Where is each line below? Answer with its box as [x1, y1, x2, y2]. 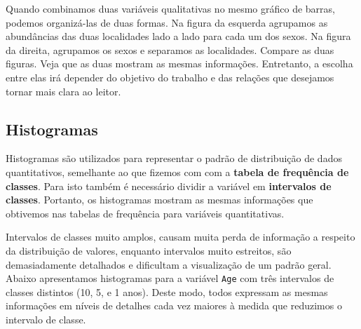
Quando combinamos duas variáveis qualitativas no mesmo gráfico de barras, [6, 1, 335, 15]
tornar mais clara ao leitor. [6, 83, 121, 98]
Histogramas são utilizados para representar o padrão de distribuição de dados [6, 151, 342, 166]
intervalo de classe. [6, 311, 86, 326]
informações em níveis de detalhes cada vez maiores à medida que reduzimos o [6, 298, 342, 313]
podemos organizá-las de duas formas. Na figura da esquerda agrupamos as [6, 15, 328, 29]
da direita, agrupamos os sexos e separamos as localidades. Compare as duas [6, 42, 334, 57]
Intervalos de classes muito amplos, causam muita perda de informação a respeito [6, 229, 355, 244]
